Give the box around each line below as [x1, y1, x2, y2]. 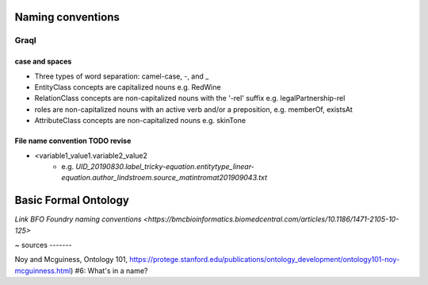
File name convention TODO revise [14, 136, 132, 146]
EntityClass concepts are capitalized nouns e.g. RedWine [34, 82, 221, 91]
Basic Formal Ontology [14, 194, 130, 207]
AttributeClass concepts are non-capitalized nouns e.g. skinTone [34, 116, 246, 125]
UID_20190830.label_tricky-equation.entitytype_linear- [75, 161, 255, 171]
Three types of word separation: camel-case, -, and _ [34, 71, 209, 81]
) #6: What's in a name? [70, 266, 148, 275]
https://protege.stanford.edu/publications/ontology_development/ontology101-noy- [129, 255, 400, 264]
